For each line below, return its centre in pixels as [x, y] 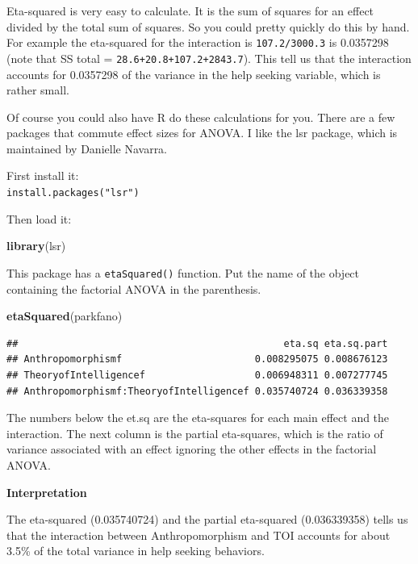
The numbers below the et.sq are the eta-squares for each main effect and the [198, 418]
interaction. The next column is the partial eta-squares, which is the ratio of [195, 433]
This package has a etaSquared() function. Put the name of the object [183, 272]
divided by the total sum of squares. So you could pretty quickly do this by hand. [208, 26]
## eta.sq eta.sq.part [197, 343]
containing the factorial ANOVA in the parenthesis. [134, 288]
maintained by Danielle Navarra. [87, 148]
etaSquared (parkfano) [65, 316]
